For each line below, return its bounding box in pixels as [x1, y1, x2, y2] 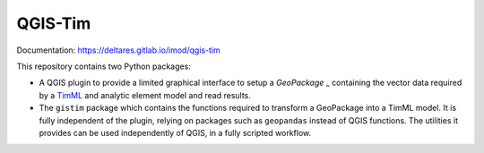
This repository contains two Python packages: [16, 61, 192, 72]
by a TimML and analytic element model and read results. [39, 89, 251, 100]
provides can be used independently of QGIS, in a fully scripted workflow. [39, 127, 312, 138]
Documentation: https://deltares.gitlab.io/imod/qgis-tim [16, 45, 221, 55]
